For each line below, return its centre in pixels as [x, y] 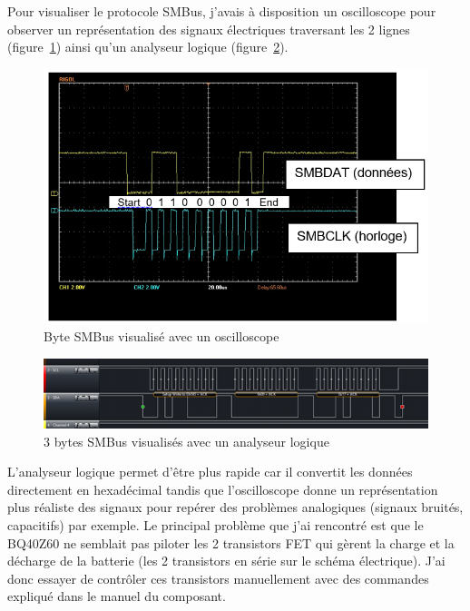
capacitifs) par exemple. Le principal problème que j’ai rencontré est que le [215, 524]
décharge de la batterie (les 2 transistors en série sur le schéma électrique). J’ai [226, 561]
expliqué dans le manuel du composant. [117, 596]
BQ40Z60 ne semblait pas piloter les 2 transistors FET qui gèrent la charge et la [231, 542]
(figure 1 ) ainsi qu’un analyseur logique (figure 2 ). [148, 47]
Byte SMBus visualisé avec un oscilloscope [162, 336]
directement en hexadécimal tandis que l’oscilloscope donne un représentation [223, 489]
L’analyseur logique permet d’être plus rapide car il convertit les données [210, 472]
